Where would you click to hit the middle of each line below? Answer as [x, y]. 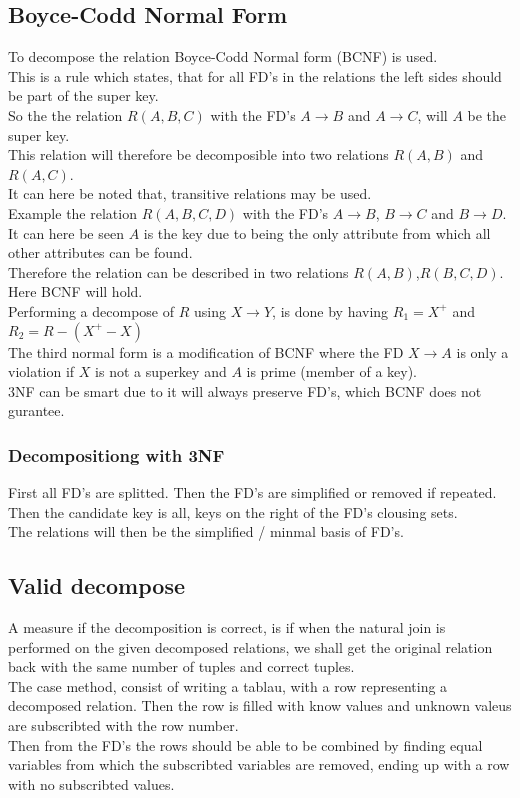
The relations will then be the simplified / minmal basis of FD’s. [206, 531]
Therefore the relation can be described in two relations [178, 271]
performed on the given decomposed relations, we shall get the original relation [250, 646]
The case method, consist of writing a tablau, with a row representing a [228, 685]
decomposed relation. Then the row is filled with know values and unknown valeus [260, 705]
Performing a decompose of [91, 310]
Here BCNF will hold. [75, 291]
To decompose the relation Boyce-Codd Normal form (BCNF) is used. [223, 56]
